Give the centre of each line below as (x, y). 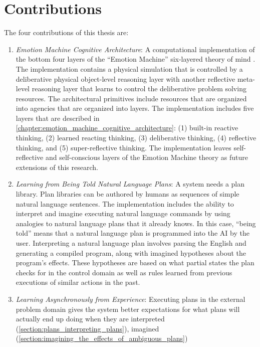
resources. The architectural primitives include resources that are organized (131, 98)
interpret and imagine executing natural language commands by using (123, 213)
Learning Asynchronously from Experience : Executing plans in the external (131, 299)
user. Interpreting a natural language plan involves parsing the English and (131, 243)
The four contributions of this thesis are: (66, 32)
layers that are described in (58, 118)
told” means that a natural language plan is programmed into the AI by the (133, 233)
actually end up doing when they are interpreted (90, 319)
